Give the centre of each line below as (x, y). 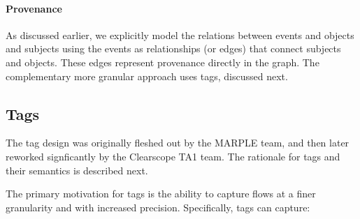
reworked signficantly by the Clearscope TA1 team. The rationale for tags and (173, 156)
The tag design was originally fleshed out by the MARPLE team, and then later (178, 143)
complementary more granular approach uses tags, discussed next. (147, 76)
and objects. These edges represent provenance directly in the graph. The (163, 62)
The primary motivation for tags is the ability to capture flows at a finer (161, 194)
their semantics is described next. (77, 170)
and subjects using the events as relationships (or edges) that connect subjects (173, 48)
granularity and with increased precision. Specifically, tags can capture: (158, 207)
